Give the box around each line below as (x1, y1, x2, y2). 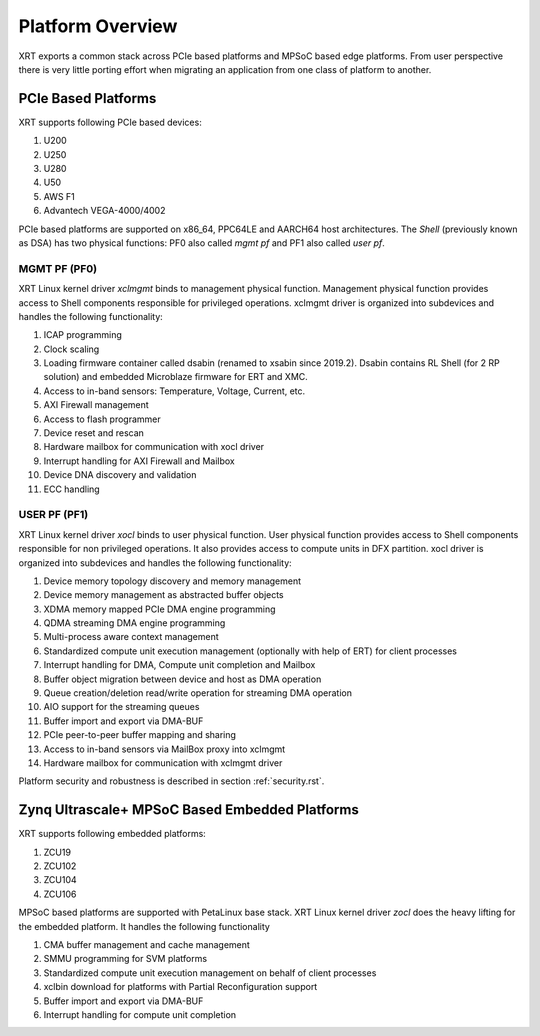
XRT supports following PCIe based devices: (18, 116, 202, 128)
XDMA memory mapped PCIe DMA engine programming (43, 603, 276, 615)
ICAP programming (43, 329, 122, 341)
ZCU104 (43, 874, 77, 886)
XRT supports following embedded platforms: (18, 828, 207, 840)
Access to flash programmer (43, 413, 162, 425)
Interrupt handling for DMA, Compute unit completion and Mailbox (43, 659, 316, 671)
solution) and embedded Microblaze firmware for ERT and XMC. (43, 371, 309, 383)
